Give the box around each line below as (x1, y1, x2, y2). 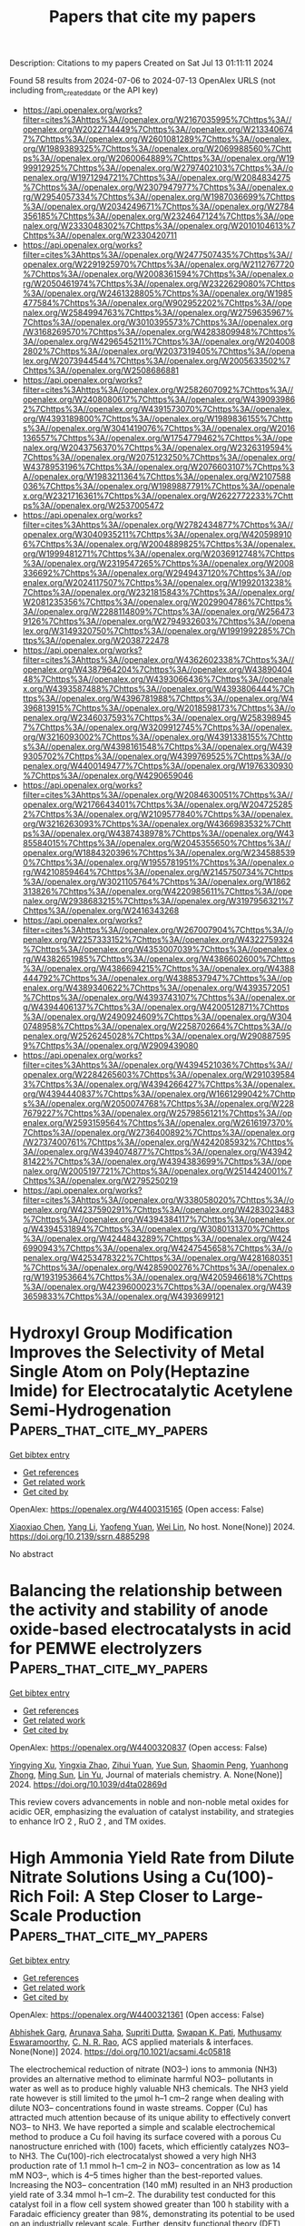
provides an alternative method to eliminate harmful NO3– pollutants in (9, 2073, 274, 2084)
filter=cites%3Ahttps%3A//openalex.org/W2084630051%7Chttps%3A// (22, 789, 293, 800)
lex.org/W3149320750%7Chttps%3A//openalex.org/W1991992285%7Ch (22, 625, 296, 636)
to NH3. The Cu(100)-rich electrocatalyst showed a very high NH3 (9, 2150, 257, 2162)
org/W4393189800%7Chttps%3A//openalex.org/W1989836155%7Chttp (22, 413, 293, 424)
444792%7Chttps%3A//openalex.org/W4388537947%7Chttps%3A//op (22, 972, 293, 983)
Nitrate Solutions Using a (9, 1867, 202, 1887)
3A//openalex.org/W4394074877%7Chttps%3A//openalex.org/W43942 (22, 1146, 293, 1157)
